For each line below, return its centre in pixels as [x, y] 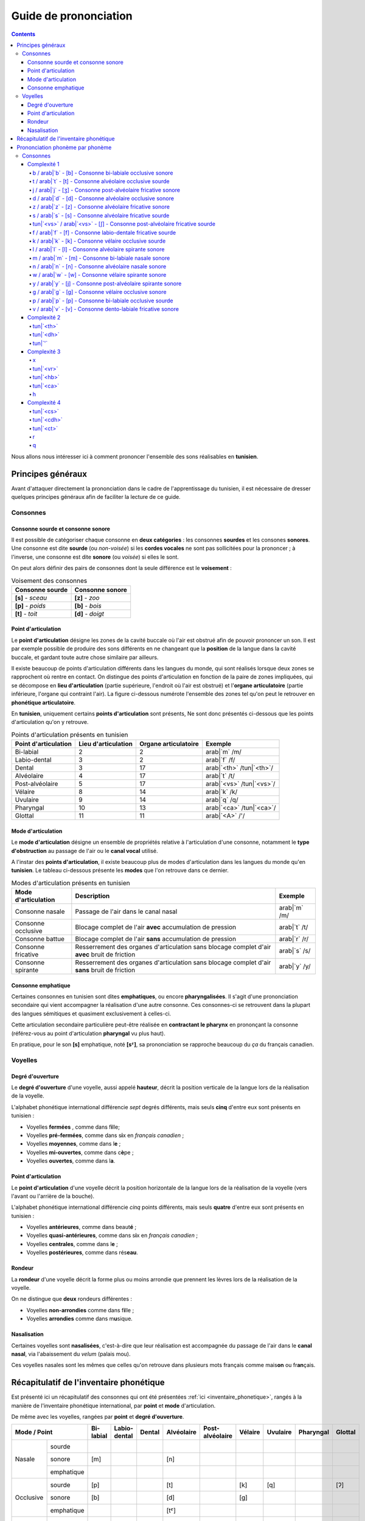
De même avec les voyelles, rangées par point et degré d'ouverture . [98, 1417]
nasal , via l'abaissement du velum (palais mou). [71, 1354]
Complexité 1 [43, 164]
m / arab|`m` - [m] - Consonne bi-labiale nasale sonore [101, 258]
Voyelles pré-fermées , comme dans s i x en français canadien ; [105, 1135]
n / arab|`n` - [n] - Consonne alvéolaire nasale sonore [99, 266]
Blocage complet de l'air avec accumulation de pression [156, 927]
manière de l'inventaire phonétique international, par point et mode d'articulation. [113, 1405]
